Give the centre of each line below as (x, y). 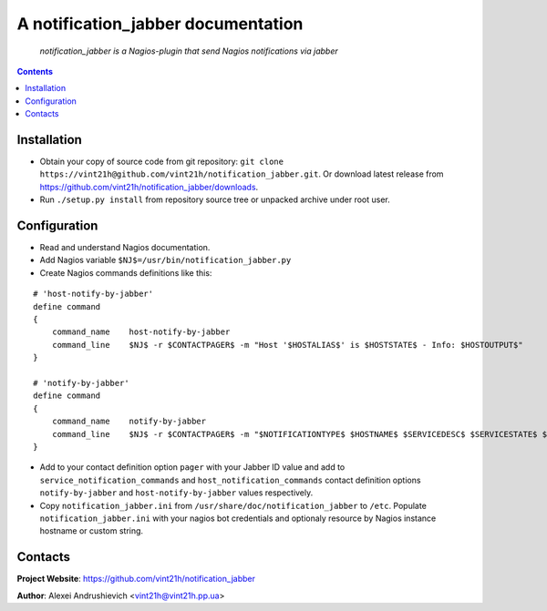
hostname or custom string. (92, 531)
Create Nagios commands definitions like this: (126, 272)
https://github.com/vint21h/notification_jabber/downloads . (149, 187)
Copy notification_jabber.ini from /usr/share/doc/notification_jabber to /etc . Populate (233, 505)
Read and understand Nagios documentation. (125, 248)
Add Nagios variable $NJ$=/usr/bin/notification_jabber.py (165, 260)
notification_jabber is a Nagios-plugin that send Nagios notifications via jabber (189, 51)
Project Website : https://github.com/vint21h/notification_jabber (136, 579)
